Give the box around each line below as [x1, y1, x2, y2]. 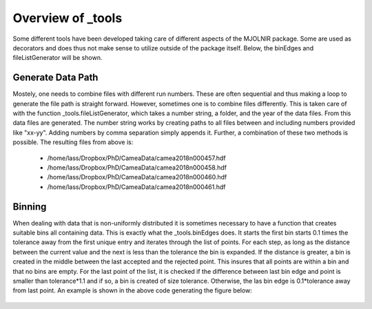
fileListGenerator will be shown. [12, 54, 103, 62]
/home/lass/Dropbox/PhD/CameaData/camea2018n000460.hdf [47, 173, 227, 181]
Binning [12, 201, 47, 212]
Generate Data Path [12, 72, 99, 83]
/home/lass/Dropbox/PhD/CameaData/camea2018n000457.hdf [47, 154, 227, 162]
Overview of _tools [12, 10, 123, 26]
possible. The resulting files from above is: [12, 138, 134, 146]
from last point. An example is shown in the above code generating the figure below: [12, 286, 253, 295]
